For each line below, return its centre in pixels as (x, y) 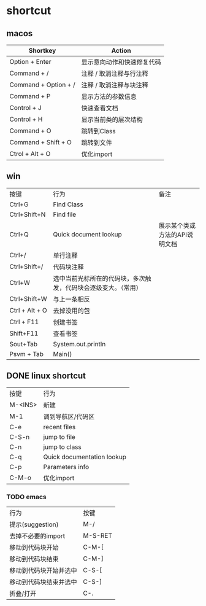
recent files (59, 427)
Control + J (25, 108)
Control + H (26, 119)
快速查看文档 (100, 108)
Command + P (30, 96)
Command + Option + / (42, 85)
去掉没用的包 (71, 311)
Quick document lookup (88, 234)
